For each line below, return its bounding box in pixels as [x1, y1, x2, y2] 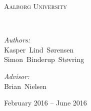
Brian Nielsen [4, 80, 47, 91]
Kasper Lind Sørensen [4, 44, 74, 54]
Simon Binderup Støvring [4, 54, 84, 64]
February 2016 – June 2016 [4, 97, 87, 108]
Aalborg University [4, 1, 67, 11]
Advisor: [4, 70, 29, 81]
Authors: [4, 34, 30, 45]
